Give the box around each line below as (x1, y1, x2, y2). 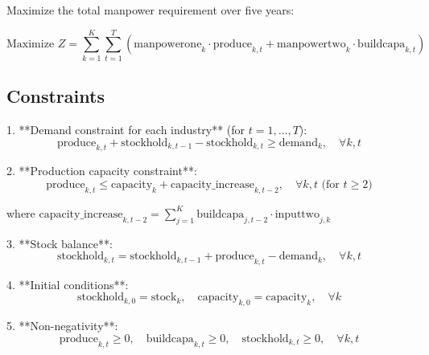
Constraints (6, 84, 105, 108)
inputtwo (274, 208, 320, 220)
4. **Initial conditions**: (6, 275, 129, 292)
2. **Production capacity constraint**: (6, 162, 197, 179)
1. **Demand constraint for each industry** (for (6, 120, 245, 137)
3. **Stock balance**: (6, 235, 113, 251)
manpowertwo (277, 39, 346, 51)
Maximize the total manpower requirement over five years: (6, 2, 295, 18)
